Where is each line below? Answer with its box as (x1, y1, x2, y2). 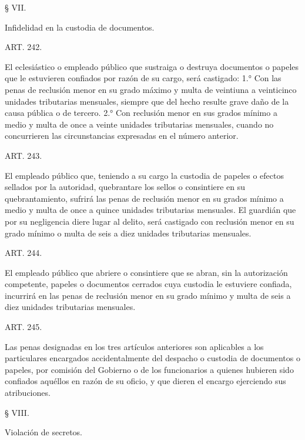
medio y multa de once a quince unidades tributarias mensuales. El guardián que (5, 204, 296, 216)
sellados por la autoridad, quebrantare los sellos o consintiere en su (5, 181, 246, 193)
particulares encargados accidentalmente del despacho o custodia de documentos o (5, 352, 300, 364)
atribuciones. (5, 386, 51, 399)
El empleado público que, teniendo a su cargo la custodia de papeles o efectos (5, 169, 284, 181)
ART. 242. (5, 41, 42, 53)
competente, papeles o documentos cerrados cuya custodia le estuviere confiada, (5, 278, 292, 290)
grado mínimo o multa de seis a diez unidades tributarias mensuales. (5, 226, 252, 239)
